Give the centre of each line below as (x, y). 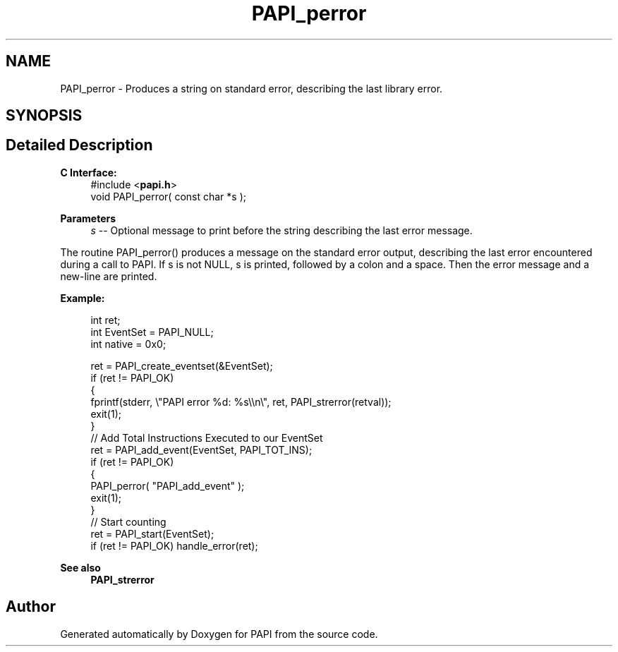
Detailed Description (79, 145)
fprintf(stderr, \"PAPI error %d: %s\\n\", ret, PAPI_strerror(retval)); (241, 402)
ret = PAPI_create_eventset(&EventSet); (182, 366)
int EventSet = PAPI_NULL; (152, 332)
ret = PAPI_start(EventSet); (152, 533)
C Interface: (89, 172)
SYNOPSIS (44, 116)
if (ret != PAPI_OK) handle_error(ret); (174, 545)
